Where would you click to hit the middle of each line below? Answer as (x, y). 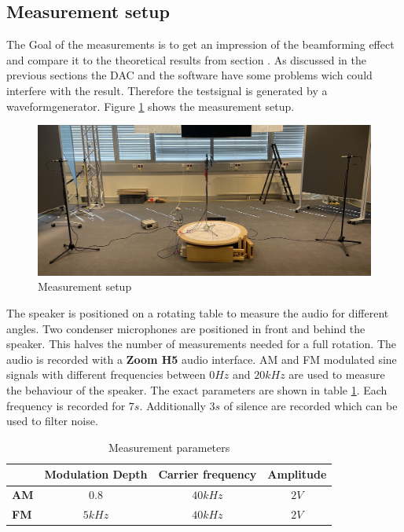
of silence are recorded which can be (310, 405)
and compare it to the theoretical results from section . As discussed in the (186, 59)
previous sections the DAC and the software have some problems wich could (189, 75)
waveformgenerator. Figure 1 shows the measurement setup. (151, 106)
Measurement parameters (169, 447)
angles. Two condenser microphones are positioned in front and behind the (186, 328)
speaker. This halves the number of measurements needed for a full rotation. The (202, 344)
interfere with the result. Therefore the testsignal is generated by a (167, 90)
